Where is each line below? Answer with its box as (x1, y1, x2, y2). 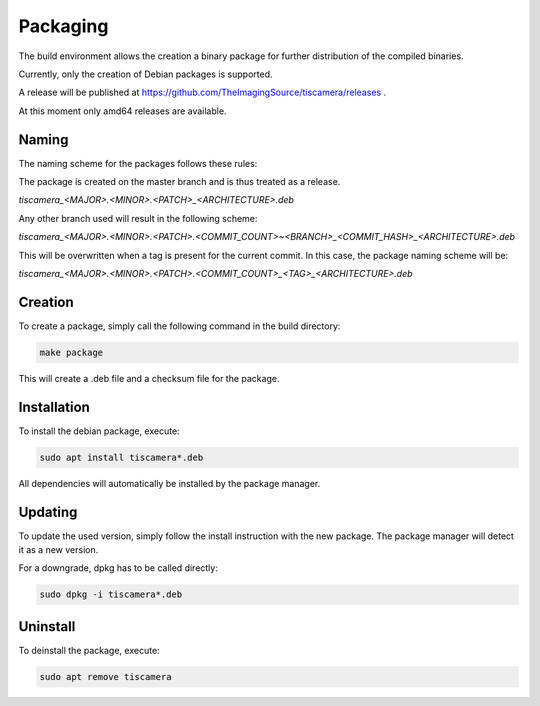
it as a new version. (18, 544, 99, 556)
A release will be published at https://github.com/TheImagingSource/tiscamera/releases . (18, 86, 387, 99)
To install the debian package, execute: (18, 425, 180, 437)
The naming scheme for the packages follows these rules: (18, 157, 258, 169)
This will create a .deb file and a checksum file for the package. (18, 372, 280, 384)
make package (39, 346, 104, 358)
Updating (18, 503, 78, 520)
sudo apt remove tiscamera (39, 671, 172, 682)
